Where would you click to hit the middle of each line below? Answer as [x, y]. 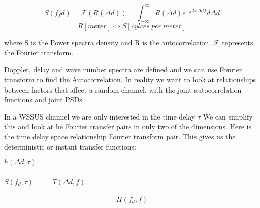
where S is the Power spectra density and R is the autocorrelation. [108, 42]
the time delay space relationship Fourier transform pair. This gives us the [120, 137]
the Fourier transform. [39, 52]
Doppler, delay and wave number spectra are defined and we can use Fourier [123, 69]
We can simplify [228, 116]
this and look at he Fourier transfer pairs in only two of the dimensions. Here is [128, 126]
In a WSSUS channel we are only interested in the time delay [100, 116]
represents [238, 42]
